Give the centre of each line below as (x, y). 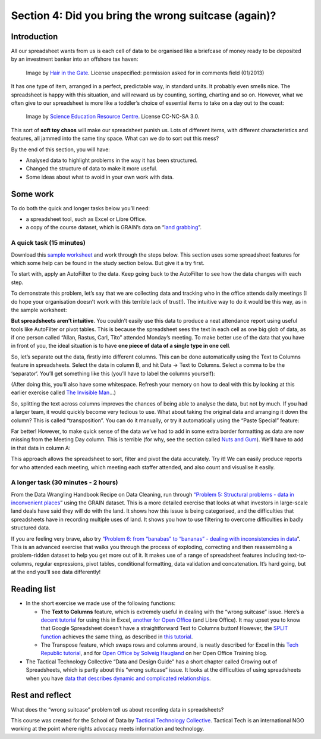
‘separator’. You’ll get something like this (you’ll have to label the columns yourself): (113, 373)
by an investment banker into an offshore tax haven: (75, 59)
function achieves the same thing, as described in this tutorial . (117, 637)
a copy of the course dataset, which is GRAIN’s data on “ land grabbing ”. (114, 227)
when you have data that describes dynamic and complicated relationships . (118, 678)
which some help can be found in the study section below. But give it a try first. (108, 263)
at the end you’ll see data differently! (56, 572)
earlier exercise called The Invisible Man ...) (63, 392)
